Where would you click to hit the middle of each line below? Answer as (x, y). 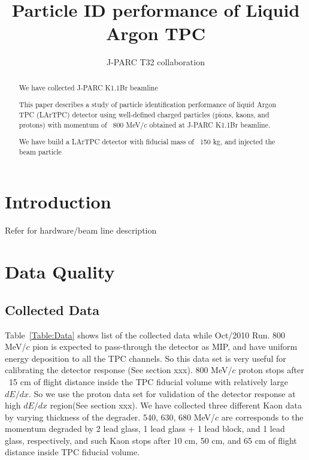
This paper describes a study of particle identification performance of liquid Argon (148, 105)
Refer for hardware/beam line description (81, 230)
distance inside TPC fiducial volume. (72, 452)
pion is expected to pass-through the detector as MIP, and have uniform (165, 346)
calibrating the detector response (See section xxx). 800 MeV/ (119, 370)
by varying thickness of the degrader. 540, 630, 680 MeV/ (110, 417)
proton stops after (271, 370)
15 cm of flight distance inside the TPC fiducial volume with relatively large (148, 381)
